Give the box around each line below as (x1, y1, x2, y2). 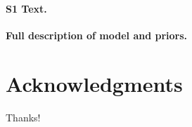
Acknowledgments (6, 69, 183, 98)
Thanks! (6, 109, 41, 124)
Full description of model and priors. (6, 27, 188, 42)
